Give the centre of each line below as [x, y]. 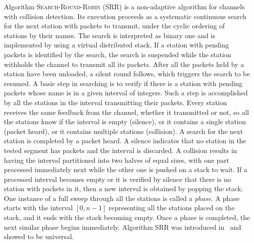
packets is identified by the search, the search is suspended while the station [118, 54]
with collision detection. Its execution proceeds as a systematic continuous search [125, 16]
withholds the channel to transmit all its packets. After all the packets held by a [124, 64]
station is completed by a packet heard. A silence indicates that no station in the [125, 141]
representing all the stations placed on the [172, 208]
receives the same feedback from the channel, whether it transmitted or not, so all [127, 112]
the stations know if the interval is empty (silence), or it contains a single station [125, 121]
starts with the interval [39, 208]
